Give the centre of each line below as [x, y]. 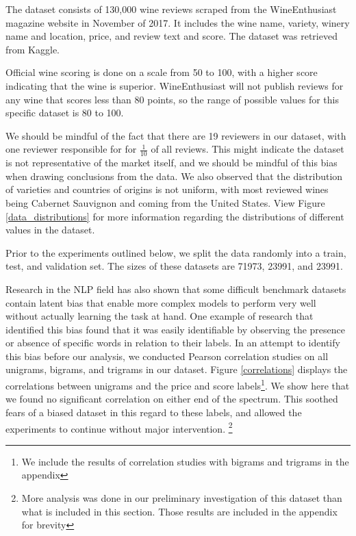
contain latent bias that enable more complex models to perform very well [161, 302]
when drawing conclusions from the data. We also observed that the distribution [174, 176]
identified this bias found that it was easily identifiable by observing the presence [176, 329]
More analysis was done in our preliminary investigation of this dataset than [182, 497]
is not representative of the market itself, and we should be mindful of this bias [171, 163]
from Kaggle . [33, 49]
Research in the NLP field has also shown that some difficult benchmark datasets [176, 289]
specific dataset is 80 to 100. [65, 113]
